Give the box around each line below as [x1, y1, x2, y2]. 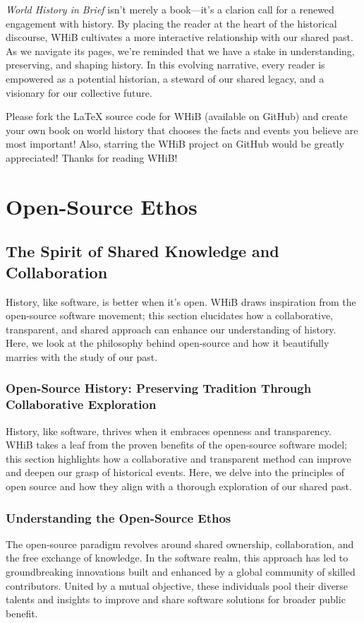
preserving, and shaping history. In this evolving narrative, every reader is [6, 57, 325, 72]
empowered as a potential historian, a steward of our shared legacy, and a [6, 71, 324, 85]
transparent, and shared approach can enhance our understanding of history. [6, 321, 336, 336]
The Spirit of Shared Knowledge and [6, 240, 279, 262]
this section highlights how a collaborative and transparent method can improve [6, 451, 351, 465]
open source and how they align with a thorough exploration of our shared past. [6, 478, 352, 493]
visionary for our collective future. [6, 85, 152, 100]
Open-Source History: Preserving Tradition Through [6, 379, 312, 397]
